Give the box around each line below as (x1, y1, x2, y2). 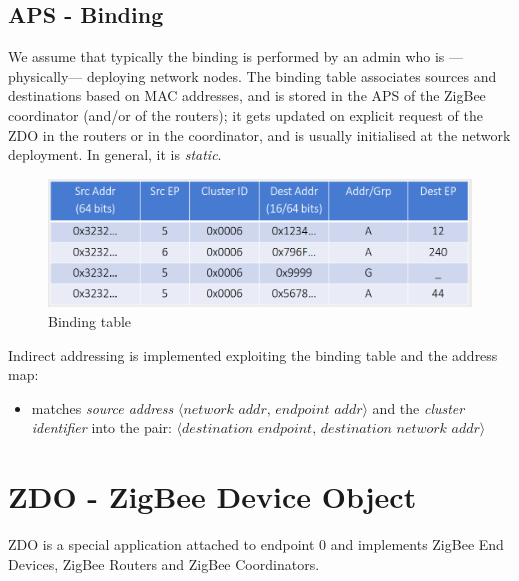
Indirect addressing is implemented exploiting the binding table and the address (8, 344, 498, 365)
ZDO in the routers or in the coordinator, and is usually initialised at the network (8, 124, 511, 145)
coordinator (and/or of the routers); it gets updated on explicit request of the (8, 104, 483, 125)
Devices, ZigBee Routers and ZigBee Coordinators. (8, 553, 320, 574)
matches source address (31, 397, 174, 418)
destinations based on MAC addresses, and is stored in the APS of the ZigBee (8, 85, 486, 106)
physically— (8, 65, 83, 86)
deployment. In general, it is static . (8, 144, 222, 165)
